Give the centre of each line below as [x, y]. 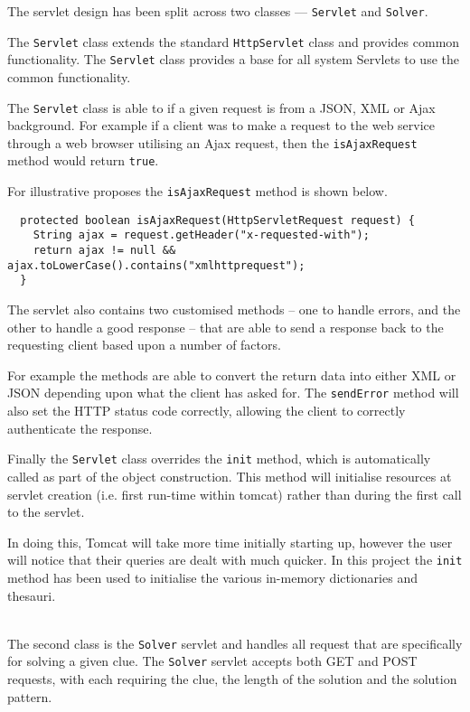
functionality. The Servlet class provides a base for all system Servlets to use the [233, 59]
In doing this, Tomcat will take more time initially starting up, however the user [230, 542]
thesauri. [32, 595]
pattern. [30, 696]
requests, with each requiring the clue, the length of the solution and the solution [232, 679]
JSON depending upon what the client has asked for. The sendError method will [233, 393]
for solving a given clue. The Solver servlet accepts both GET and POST [212, 661]
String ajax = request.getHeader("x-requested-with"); [201, 235]
